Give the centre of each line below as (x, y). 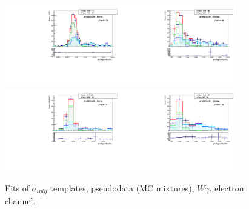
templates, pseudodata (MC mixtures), (122, 187)
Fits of (17, 187)
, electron (227, 187)
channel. (20, 201)
